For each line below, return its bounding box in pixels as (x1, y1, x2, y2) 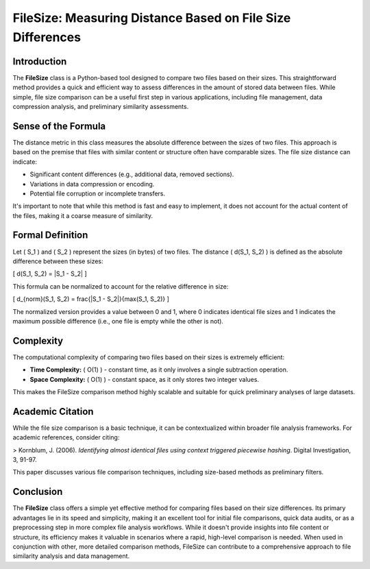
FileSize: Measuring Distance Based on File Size (12, 10, 291, 25)
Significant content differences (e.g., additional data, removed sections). (29, 170, 234, 178)
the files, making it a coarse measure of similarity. (12, 211, 153, 219)
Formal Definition (12, 230, 88, 241)
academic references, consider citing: (12, 433, 120, 441)
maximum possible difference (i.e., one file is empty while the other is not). (12, 317, 224, 325)
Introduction (12, 56, 67, 67)
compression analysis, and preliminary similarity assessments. (12, 103, 189, 111)
